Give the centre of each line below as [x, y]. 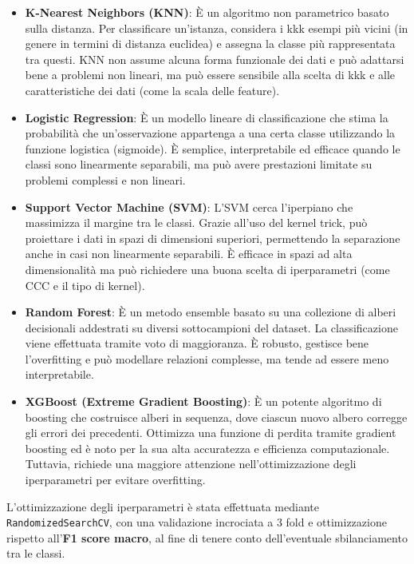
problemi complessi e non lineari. [105, 179]
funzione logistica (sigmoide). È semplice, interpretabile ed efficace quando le [213, 148]
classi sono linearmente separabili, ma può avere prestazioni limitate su [199, 164]
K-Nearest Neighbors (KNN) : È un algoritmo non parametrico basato [207, 12]
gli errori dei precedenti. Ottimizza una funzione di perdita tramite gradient [211, 433]
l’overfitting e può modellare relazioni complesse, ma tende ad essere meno [207, 358]
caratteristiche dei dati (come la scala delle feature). [152, 90]
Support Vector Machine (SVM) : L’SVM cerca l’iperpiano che [189, 207]
